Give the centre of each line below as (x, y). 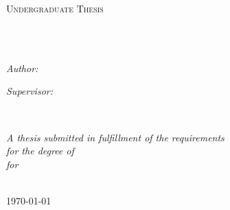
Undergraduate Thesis (55, 8)
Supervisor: (30, 91)
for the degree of (40, 151)
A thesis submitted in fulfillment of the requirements (115, 137)
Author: (22, 68)
